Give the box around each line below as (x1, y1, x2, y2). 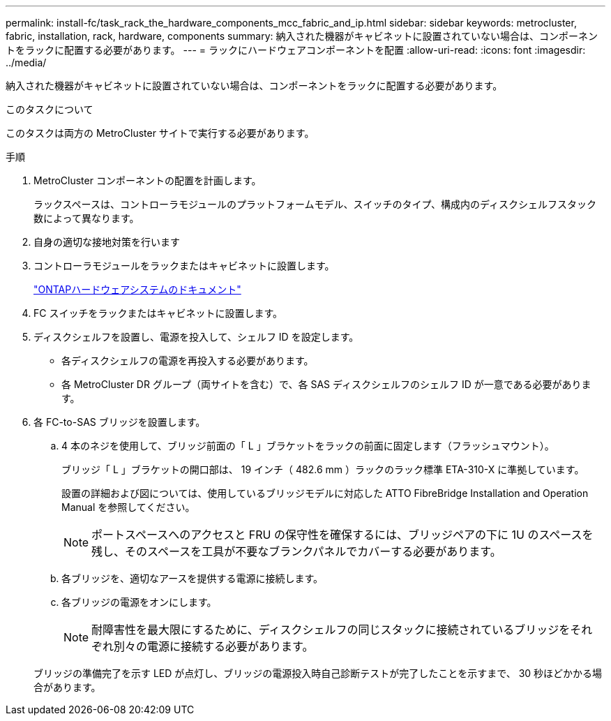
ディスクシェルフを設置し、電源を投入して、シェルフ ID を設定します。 (33, 331, 359, 343)
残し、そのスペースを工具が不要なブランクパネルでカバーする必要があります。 (91, 544, 501, 558)
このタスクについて (6, 103, 93, 115)
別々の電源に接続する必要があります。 (114, 639, 314, 653)
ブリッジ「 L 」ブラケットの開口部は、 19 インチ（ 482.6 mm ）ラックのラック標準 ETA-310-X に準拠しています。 (61, 463, 584, 475)
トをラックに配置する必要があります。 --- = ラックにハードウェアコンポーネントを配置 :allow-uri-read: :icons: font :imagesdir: (6, 44, 586, 56)
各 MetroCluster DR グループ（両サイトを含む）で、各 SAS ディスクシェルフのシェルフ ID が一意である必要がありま (61, 378, 591, 390)
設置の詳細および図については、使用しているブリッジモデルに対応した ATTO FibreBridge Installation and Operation (61, 487, 589, 499)
